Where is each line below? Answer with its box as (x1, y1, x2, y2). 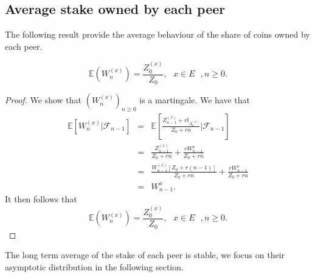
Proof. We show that (5, 94, 82, 106)
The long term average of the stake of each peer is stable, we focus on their (5, 248, 285, 261)
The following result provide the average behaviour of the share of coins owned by (5, 28, 310, 41)
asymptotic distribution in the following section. (5, 260, 184, 273)
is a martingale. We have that (139, 94, 251, 106)
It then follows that (5, 193, 77, 205)
